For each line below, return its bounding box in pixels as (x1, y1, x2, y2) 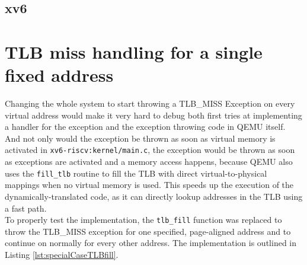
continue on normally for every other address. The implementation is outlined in (5, 237, 296, 249)
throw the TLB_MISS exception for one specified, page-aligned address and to (5, 225, 291, 237)
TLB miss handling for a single (5, 39, 263, 63)
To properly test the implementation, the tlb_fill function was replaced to (5, 213, 282, 226)
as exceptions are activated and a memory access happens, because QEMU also (5, 155, 293, 168)
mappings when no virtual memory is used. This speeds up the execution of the (5, 178, 294, 191)
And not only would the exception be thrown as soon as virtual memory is (5, 132, 276, 144)
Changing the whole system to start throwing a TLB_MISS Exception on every (5, 97, 295, 110)
